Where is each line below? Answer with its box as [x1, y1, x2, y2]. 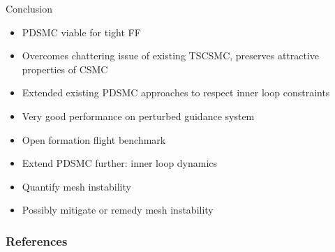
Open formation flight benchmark [22, 132, 166, 147]
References [6, 232, 68, 249]
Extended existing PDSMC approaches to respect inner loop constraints [22, 85, 330, 100]
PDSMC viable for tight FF [22, 24, 141, 39]
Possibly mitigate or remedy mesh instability [22, 202, 214, 217]
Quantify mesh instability [22, 179, 131, 193]
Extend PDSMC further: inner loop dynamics [22, 156, 218, 170]
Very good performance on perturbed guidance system [22, 108, 255, 123]
